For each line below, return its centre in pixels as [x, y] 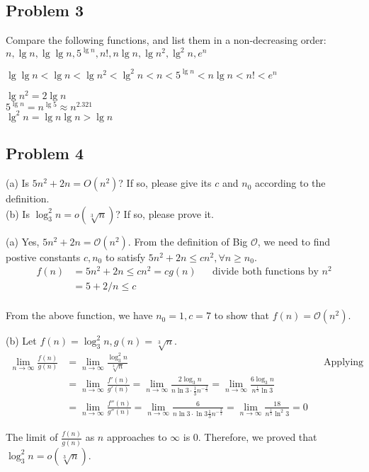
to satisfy [125, 257]
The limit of [32, 437]
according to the [290, 183]
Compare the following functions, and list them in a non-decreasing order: [166, 40]
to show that [242, 315]
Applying [344, 363]
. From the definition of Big [188, 241]
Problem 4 [45, 153]
